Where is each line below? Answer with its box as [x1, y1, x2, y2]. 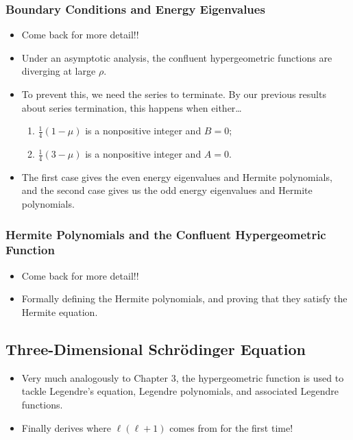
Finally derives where [21, 420, 112, 435]
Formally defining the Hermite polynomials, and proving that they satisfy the [21, 291, 348, 306]
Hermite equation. [21, 304, 98, 319]
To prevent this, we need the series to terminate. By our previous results [21, 87, 326, 101]
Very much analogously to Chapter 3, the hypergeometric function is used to [21, 370, 344, 384]
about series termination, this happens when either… [21, 100, 242, 114]
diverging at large [21, 64, 96, 78]
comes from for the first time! [169, 420, 293, 435]
